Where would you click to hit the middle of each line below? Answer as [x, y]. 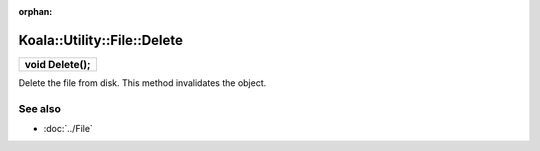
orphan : [35, 11]
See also [40, 108]
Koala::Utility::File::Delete [101, 40]
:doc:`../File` [68, 129]
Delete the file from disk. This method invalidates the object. [142, 82]
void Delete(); [57, 64]
